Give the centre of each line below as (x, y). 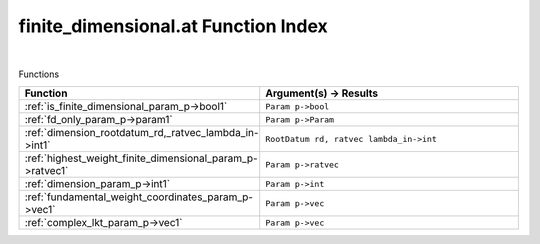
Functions (39, 74)
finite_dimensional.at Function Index (173, 26)
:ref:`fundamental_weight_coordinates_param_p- (139, 197)
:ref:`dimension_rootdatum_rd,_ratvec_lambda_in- (141, 133)
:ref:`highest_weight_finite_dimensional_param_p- (141, 158)
